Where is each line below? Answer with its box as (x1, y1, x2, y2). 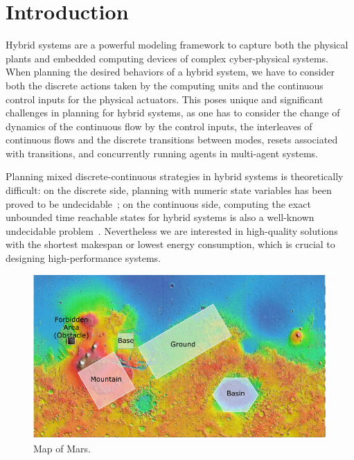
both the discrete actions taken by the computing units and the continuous (6, 78, 324, 92)
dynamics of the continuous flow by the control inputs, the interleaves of (6, 118, 312, 133)
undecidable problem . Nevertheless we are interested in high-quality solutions (6, 223, 338, 238)
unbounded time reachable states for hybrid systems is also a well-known (6, 210, 315, 224)
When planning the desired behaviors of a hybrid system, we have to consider (6, 64, 335, 79)
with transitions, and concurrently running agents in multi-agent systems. (6, 145, 318, 160)
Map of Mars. (33, 441, 91, 456)
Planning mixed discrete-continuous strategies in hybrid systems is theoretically (6, 169, 344, 184)
